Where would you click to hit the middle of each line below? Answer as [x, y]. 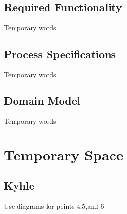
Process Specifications [60, 54]
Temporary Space [64, 154]
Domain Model [42, 100]
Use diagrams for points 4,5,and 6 [54, 205]
